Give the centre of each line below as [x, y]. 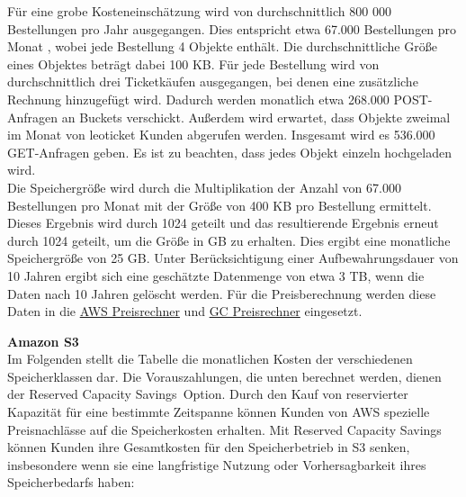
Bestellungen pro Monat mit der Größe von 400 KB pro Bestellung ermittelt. [220, 205]
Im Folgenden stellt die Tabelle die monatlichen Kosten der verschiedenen [210, 359]
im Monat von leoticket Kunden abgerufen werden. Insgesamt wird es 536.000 [221, 135]
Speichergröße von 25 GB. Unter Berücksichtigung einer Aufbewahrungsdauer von [233, 258]
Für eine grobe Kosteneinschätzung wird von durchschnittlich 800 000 [199, 11]
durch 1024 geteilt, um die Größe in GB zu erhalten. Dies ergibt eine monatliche [229, 240]
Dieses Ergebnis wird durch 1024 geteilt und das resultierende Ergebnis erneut [223, 223]
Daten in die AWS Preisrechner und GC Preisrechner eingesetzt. [185, 311]
